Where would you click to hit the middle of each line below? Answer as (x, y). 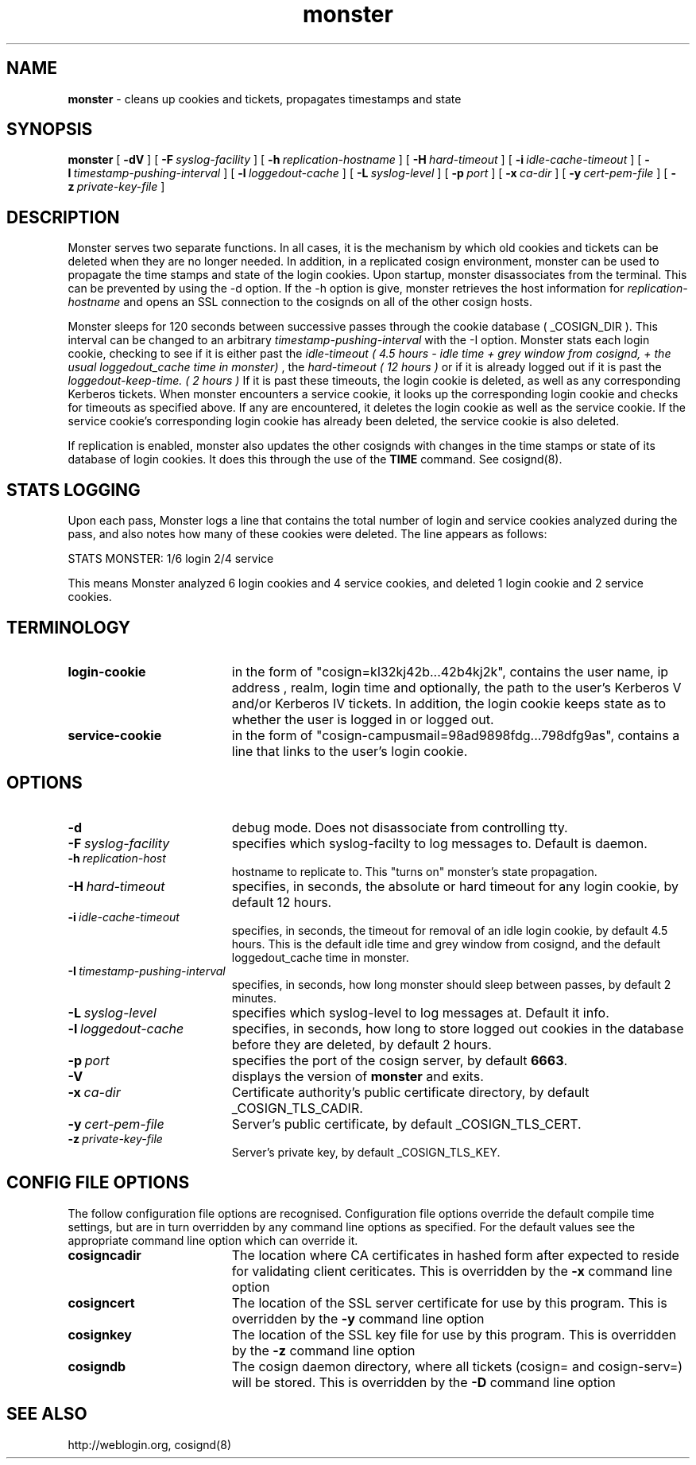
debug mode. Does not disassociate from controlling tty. (400, 827)
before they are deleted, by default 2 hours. (362, 1044)
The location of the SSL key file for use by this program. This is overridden (454, 1334)
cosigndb (97, 1366)
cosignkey (100, 1334)
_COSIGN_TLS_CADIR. (297, 1108)
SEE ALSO (47, 1414)
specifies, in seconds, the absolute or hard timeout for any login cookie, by (455, 886)
